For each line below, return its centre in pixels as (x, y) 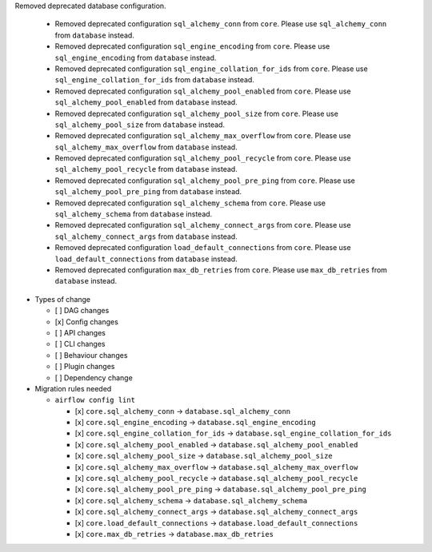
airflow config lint (95, 400)
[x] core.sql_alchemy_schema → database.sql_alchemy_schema (191, 500)
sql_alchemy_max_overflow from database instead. (146, 147)
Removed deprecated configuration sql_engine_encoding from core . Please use (192, 46)
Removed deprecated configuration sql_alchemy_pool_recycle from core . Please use (203, 158)
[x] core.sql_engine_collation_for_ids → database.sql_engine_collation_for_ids (233, 433)
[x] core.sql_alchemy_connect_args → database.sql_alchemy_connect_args (216, 512)
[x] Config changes (87, 322)
